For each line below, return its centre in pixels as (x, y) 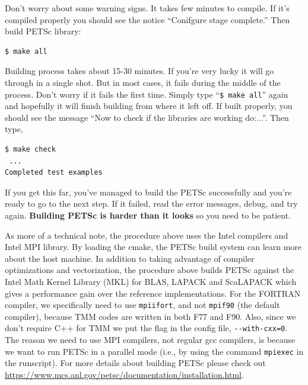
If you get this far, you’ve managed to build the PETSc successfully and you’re (148, 192)
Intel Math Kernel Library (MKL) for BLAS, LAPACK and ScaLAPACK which (151, 281)
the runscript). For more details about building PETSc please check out (135, 363)
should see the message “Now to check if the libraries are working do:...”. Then (147, 117)
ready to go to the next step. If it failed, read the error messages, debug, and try (151, 203)
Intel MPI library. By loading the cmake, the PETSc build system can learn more (153, 247)
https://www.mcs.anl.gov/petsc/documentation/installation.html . (124, 374)
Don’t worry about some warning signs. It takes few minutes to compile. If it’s (147, 8)
